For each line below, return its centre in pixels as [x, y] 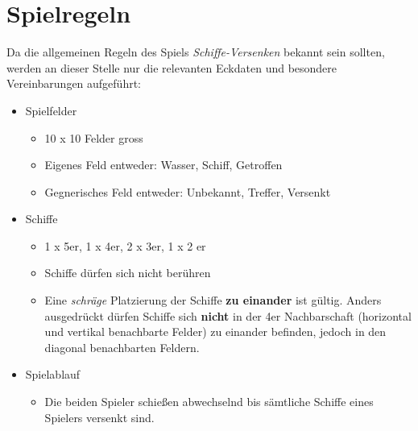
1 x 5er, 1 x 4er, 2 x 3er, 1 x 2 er [125, 245]
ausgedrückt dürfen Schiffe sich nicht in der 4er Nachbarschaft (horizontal [228, 315]
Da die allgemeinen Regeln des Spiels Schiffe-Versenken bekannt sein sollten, [196, 52]
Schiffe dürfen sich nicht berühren [128, 273]
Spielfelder [51, 110]
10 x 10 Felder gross [94, 137]
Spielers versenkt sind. [99, 417]
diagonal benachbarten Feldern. [122, 347]
